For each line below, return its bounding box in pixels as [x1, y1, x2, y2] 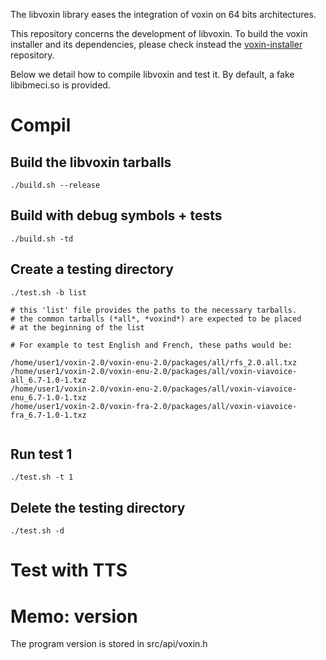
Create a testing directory [10, 261, 174, 278]
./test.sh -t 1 [10, 472, 74, 483]
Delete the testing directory [10, 499, 186, 516]
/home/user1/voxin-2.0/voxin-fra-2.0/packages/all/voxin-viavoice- [10, 401, 298, 411]
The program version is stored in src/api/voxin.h [10, 638, 208, 650]
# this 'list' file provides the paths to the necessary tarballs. [10, 305, 298, 315]
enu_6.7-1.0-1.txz [10, 392, 87, 403]
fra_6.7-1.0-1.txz [10, 410, 87, 420]
